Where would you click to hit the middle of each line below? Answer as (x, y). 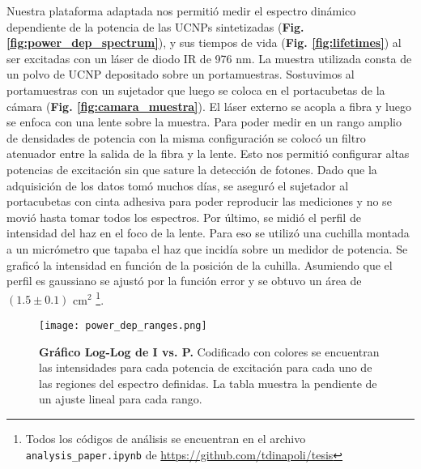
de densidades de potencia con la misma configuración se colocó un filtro (186, 137)
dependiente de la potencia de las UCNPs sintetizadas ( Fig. (155, 26)
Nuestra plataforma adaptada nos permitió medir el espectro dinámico (181, 11)
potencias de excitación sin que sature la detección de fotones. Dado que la (192, 169)
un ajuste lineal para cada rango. (121, 399)
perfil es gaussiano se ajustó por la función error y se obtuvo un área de (184, 281)
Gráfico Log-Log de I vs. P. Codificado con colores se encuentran (209, 351)
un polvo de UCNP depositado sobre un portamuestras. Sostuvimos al (181, 74)
